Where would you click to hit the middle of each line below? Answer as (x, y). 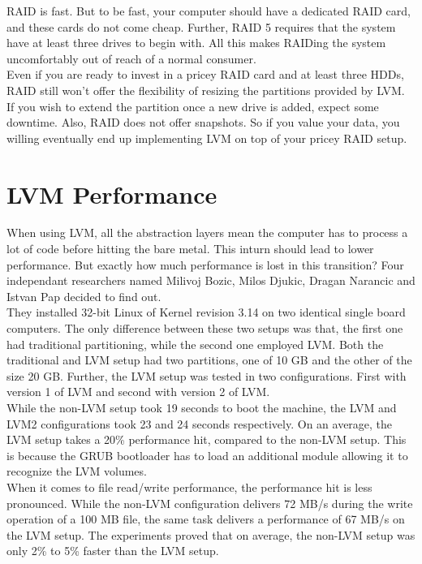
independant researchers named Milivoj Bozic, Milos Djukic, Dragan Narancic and (211, 280)
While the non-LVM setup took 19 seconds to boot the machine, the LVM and (202, 407)
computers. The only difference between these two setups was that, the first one (205, 328)
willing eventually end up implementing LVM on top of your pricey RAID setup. (207, 138)
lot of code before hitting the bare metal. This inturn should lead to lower (190, 249)
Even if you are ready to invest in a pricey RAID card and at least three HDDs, (205, 74)
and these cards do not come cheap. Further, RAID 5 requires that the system (201, 26)
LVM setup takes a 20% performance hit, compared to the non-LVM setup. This (207, 439)
